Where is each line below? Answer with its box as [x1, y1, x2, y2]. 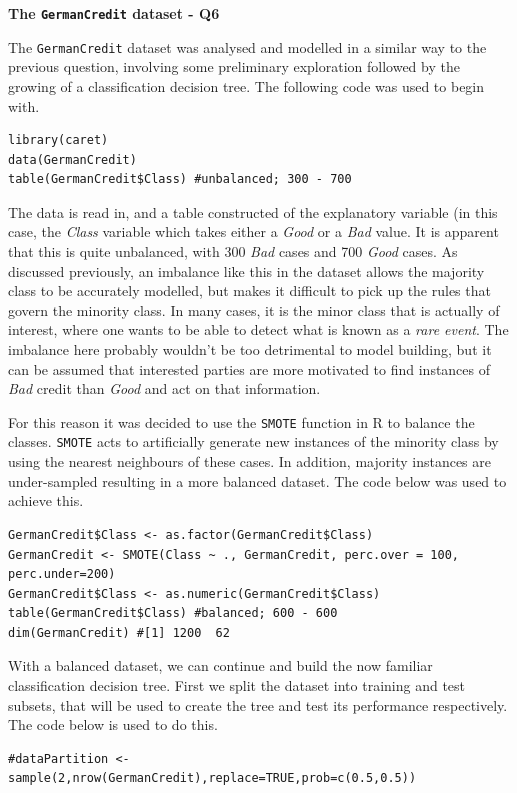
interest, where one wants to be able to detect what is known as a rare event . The [8, 319, 509, 340]
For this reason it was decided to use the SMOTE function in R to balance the [8, 411, 475, 432]
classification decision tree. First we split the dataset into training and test [8, 675, 466, 696]
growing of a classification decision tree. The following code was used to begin [8, 75, 485, 96]
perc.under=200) [8, 567, 116, 582]
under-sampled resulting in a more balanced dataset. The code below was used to [8, 470, 507, 491]
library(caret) [8, 133, 109, 148]
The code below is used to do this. [8, 714, 218, 735]
